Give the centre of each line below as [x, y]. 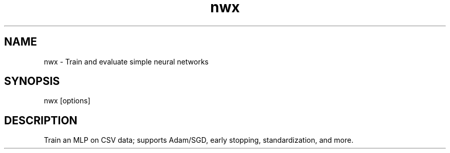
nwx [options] [67, 101]
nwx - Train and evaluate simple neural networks [126, 61]
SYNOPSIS [32, 81]
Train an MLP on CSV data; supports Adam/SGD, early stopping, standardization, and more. [199, 140]
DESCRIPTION [41, 120]
